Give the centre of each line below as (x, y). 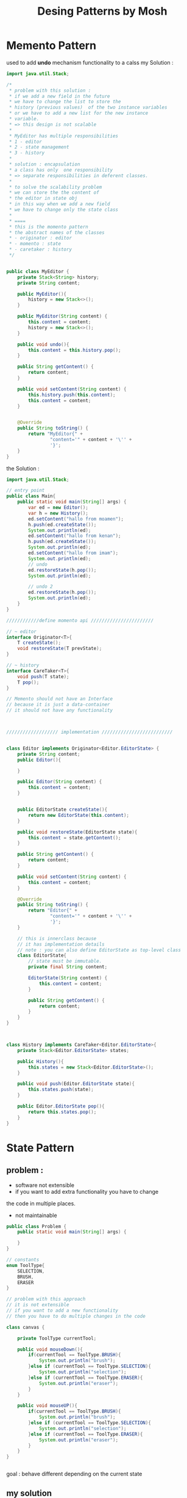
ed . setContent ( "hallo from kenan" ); (75, 536)
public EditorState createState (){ (62, 810)
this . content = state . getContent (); (75, 838)
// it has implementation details (61, 944)
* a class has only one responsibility (61, 170)
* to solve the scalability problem (55, 187)
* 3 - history (27, 153)
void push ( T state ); (43, 676)
